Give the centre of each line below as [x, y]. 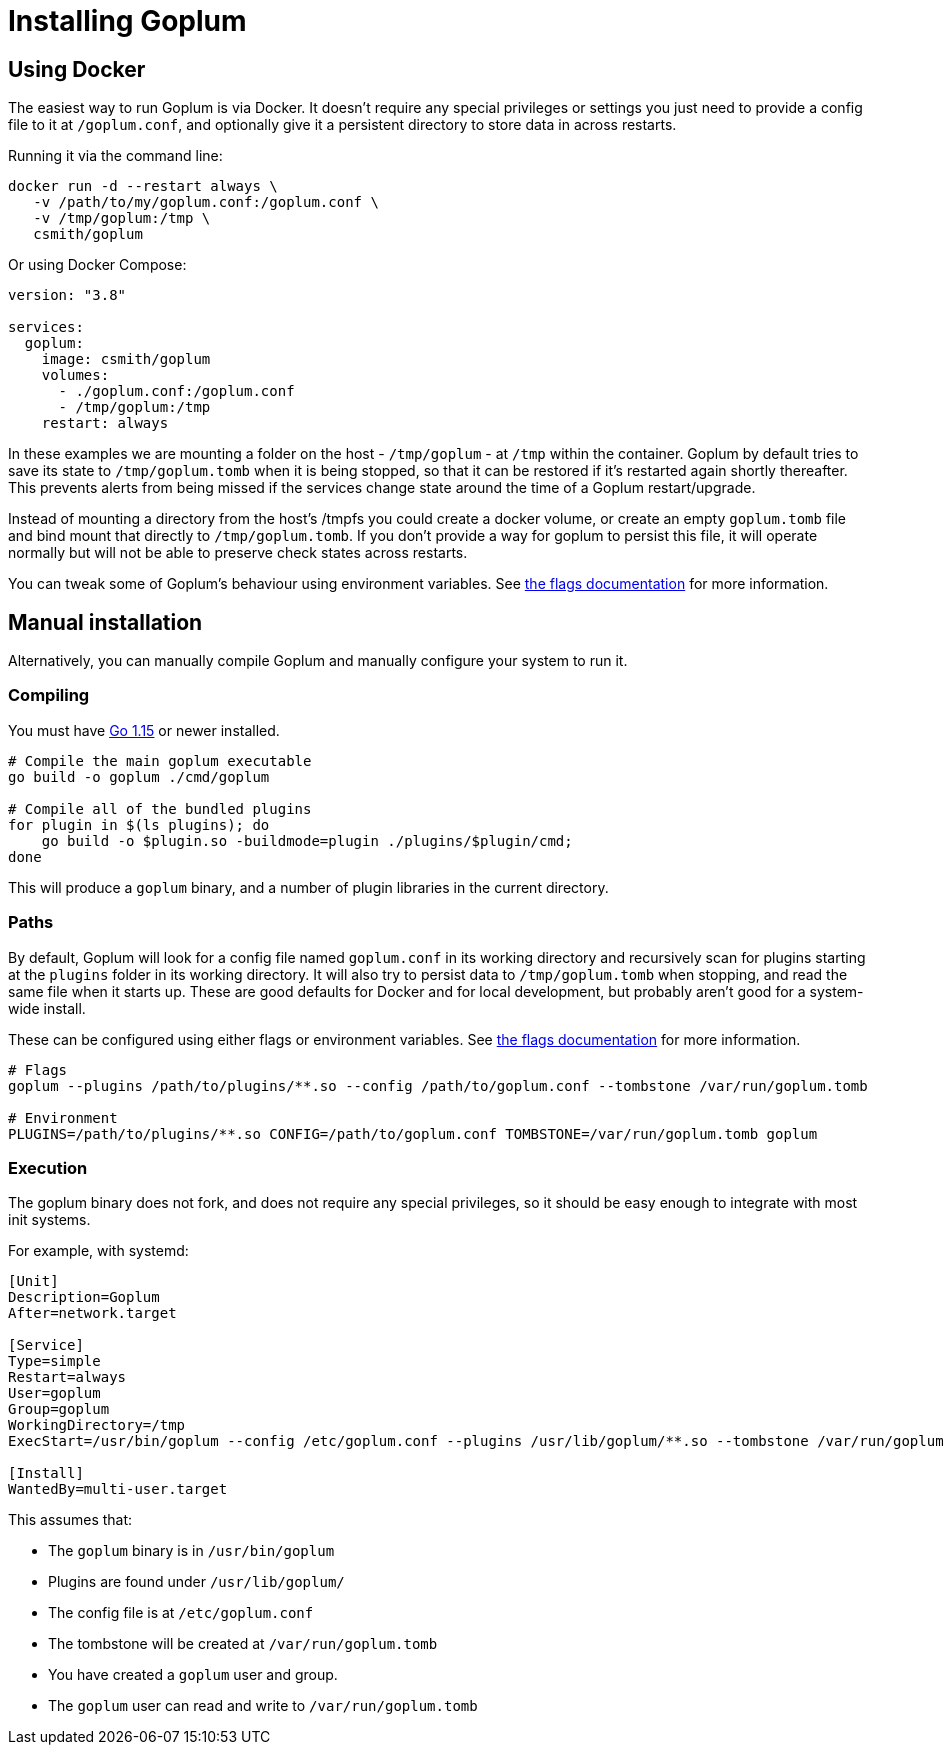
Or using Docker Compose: [97, 265]
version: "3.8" [67, 295]
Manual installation [105, 622]
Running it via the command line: [115, 156]
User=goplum [54, 1393]
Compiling [49, 695]
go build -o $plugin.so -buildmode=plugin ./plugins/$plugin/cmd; [307, 840]
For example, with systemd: [98, 1251]
